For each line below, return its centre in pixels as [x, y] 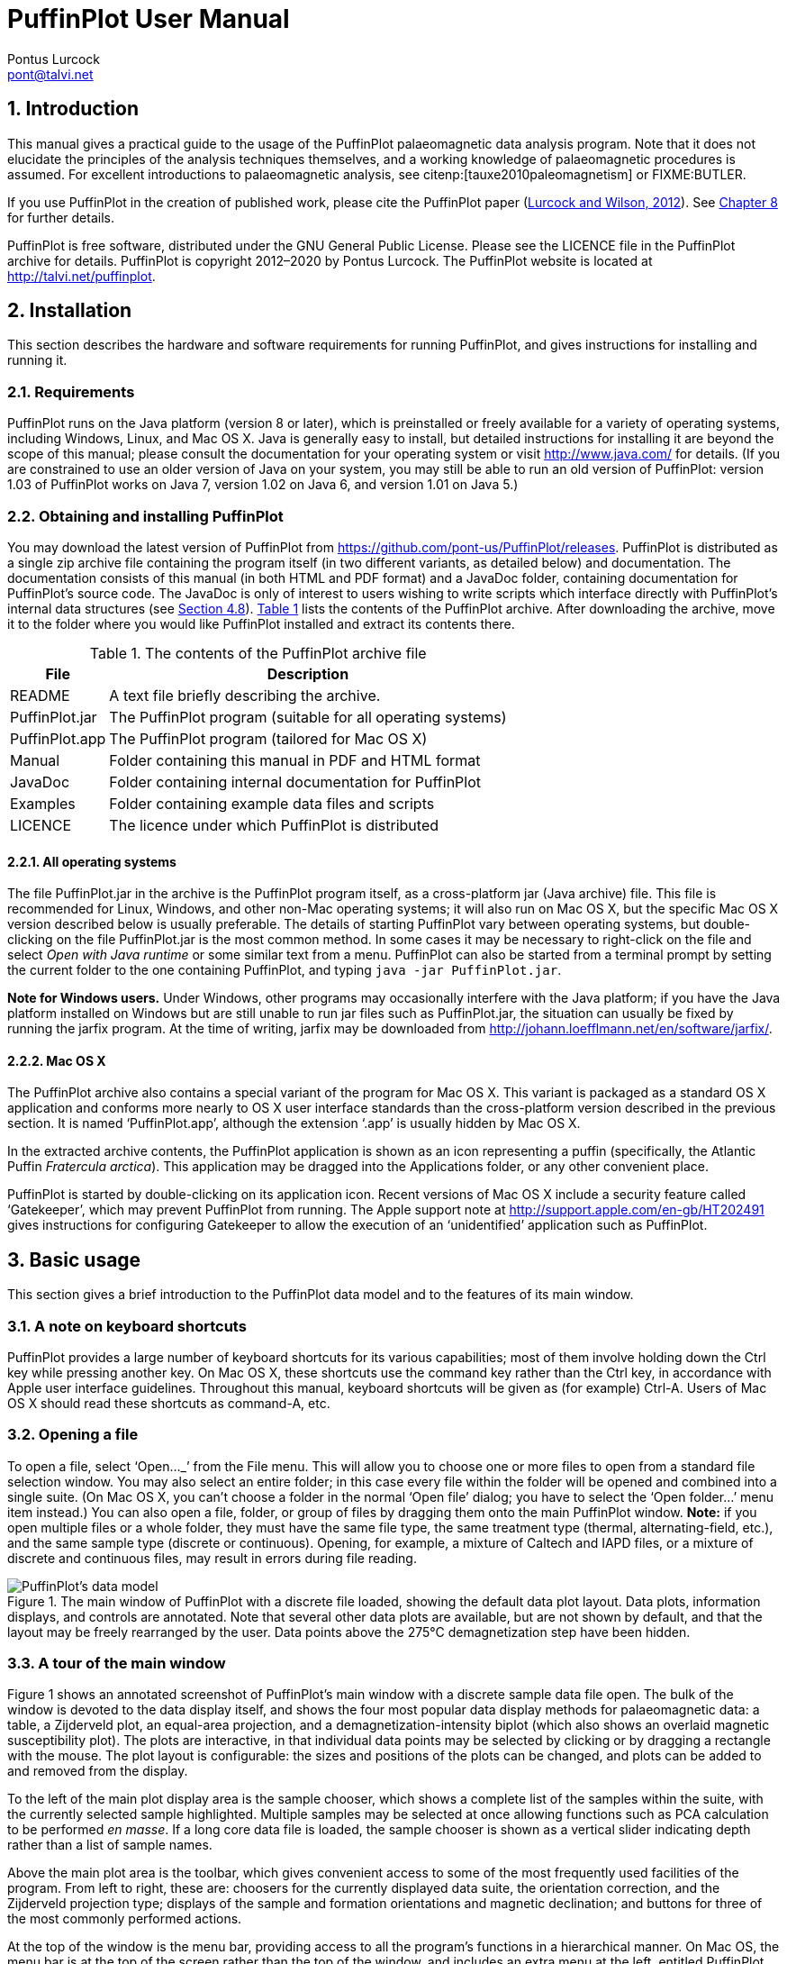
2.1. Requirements [71, 391]
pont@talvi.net [50, 74]
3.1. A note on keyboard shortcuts [127, 1326]
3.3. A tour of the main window [117, 1664]
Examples [43, 803]
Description [308, 673]
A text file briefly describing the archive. [245, 695]
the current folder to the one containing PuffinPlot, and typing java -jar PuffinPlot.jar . [285, 970]
